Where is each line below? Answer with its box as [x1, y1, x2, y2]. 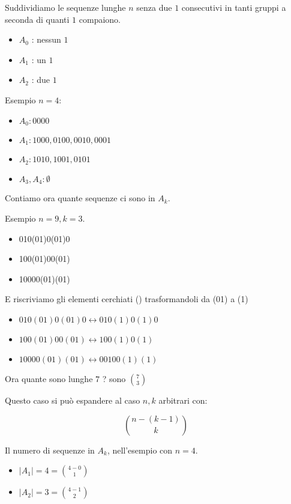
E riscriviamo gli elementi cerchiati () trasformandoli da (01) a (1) [5, 293, 248, 305]
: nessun [31, 33, 61, 46]
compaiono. [79, 13, 121, 25]
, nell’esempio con [107, 443, 173, 456]
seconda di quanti [5, 13, 70, 25]
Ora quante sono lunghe [5, 372, 93, 384]
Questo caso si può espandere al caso [5, 393, 140, 406]
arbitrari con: [158, 393, 208, 406]
